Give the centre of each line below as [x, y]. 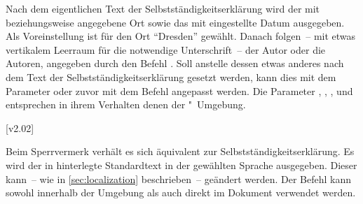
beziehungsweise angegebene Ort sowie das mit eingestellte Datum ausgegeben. [175, 22]
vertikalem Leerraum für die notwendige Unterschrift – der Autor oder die [166, 49]
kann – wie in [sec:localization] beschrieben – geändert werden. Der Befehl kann [179, 178]
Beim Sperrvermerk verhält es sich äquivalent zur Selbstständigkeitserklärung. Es [180, 151]
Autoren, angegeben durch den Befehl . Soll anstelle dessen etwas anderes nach [175, 63]
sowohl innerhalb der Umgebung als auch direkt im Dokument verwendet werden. [181, 192]
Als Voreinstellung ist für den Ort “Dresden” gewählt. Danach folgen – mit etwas [181, 36]
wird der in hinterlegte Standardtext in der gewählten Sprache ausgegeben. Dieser [181, 165]
